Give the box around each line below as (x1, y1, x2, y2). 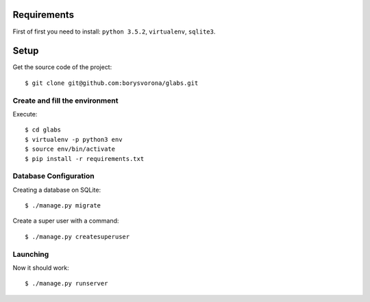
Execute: (12, 110, 38, 118)
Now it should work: (12, 264, 70, 272)
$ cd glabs (25, 126, 62, 134)
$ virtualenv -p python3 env (25, 136, 123, 143)
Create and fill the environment (12, 96, 119, 105)
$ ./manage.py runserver (25, 279, 108, 288)
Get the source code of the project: (12, 63, 112, 71)
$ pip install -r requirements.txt (25, 155, 145, 162)
